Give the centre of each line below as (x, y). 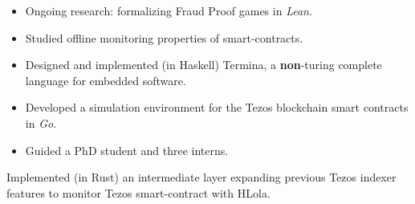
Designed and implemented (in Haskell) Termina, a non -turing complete (203, 65)
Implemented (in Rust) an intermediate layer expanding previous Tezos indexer (201, 177)
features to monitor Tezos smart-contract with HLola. (138, 192)
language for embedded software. (106, 80)
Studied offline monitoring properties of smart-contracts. (164, 37)
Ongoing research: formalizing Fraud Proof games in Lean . (169, 10)
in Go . (41, 122)
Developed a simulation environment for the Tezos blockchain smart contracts (217, 107)
